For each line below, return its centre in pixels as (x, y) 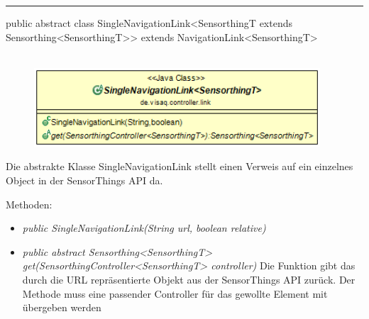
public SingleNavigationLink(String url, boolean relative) (144, 228)
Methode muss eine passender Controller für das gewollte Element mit (175, 293)
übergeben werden (62, 307)
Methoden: (29, 204)
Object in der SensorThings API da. (84, 180)
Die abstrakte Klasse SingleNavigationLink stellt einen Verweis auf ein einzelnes (180, 166)
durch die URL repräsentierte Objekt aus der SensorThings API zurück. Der (189, 279)
